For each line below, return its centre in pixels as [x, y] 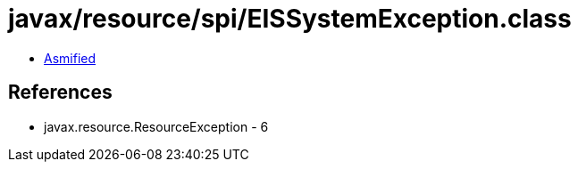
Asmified [70, 58]
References [60, 93]
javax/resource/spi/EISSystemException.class [290, 19]
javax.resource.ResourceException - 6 [156, 126]
